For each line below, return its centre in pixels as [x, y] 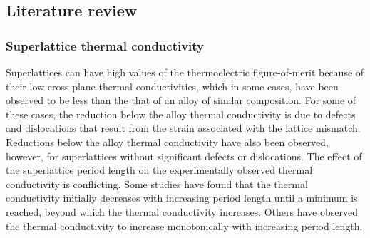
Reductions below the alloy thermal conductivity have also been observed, [167, 141]
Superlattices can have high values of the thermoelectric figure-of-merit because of [185, 72]
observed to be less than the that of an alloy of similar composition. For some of [181, 100]
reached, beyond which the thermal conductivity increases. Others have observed [182, 211]
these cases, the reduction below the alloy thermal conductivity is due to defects [181, 114]
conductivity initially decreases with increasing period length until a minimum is [182, 198]
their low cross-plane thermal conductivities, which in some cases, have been [172, 86]
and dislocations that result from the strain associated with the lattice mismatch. [183, 128]
